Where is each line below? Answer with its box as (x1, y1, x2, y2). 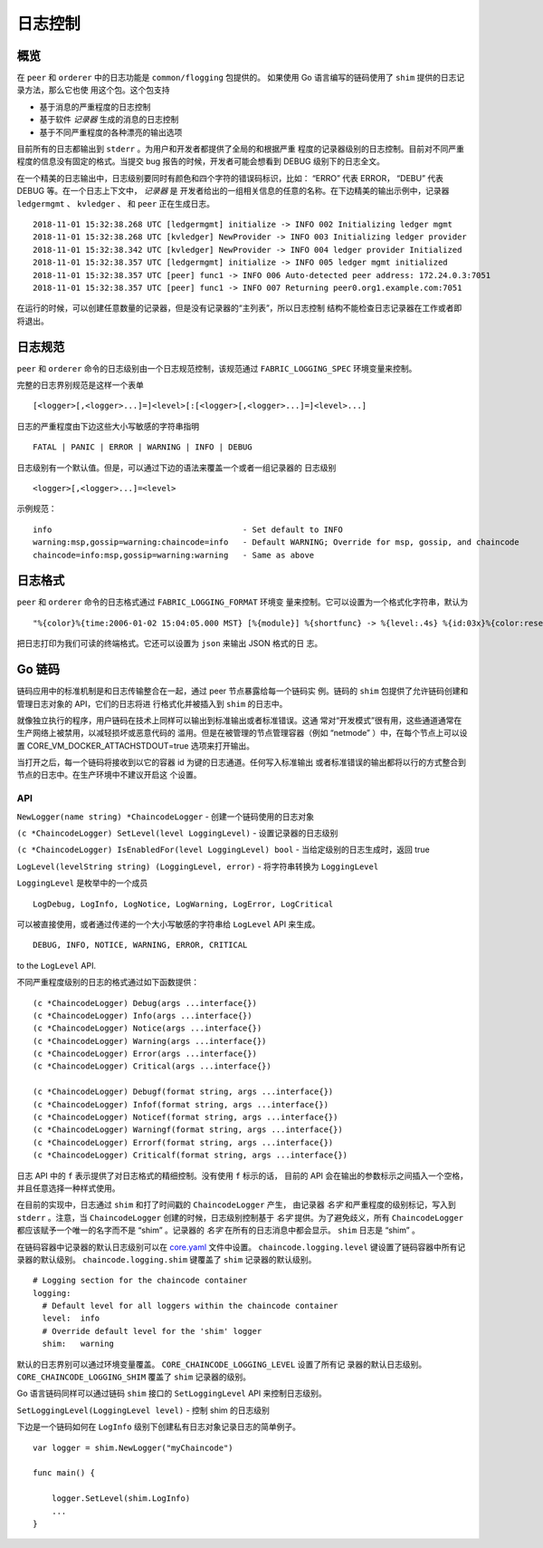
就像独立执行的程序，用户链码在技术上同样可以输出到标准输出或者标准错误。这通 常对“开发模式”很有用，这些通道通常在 (16, 714, 462, 725)
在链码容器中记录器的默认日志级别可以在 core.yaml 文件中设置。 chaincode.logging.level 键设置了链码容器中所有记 (16, 1242, 466, 1253)
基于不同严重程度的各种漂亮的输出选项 (39, 127, 183, 138)
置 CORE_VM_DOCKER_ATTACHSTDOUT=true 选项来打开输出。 (16, 740, 255, 751)
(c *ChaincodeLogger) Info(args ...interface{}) (33, 1011, 252, 1021)
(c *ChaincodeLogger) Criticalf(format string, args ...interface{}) (33, 1150, 348, 1160)
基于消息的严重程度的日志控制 (39, 101, 151, 112)
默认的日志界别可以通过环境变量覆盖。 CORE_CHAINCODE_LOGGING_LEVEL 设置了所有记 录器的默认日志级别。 (16, 1359, 427, 1369)
